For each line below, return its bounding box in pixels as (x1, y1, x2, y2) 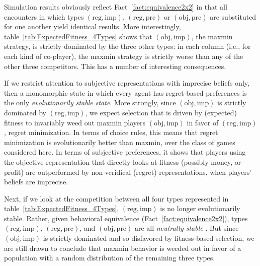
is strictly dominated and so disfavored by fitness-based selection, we (43, 233, 254, 243)
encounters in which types (4, 11, 84, 22)
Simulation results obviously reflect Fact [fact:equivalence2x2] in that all (4, 2, 227, 12)
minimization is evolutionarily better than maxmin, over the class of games (4, 137, 235, 147)
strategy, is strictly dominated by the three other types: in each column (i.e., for (4, 41, 251, 51)
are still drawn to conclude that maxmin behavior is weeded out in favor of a (4, 242, 241, 253)
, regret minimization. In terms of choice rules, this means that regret (4, 127, 218, 138)
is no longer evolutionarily (160, 203, 240, 214)
